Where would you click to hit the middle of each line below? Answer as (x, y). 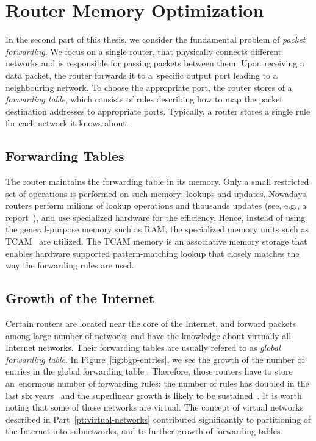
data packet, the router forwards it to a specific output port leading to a (142, 75)
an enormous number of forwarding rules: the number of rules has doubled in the (157, 383)
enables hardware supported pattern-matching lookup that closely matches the (153, 253)
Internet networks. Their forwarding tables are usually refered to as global (143, 347)
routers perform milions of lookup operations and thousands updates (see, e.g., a (156, 205)
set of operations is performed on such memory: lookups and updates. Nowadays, (157, 193)
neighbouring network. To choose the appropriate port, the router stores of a (149, 87)
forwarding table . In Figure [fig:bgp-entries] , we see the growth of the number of (155, 359)
